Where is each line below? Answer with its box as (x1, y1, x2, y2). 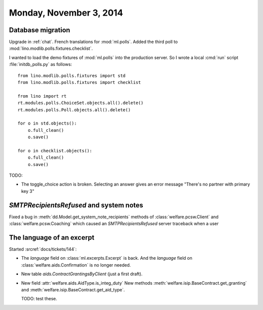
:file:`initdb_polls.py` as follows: (9, 62, 73, 67)
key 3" (21, 188, 35, 194)
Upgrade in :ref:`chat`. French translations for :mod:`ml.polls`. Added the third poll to (9, 39, 178, 45)
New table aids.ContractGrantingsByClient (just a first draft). (21, 271, 143, 277)
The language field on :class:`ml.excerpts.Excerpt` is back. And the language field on (21, 255, 192, 261)
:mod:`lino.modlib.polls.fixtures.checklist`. (9, 45, 93, 51)
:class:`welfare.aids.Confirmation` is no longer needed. (21, 262, 131, 268)
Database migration (9, 26, 71, 34)
